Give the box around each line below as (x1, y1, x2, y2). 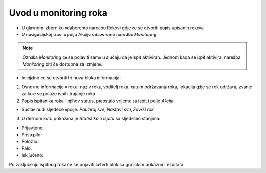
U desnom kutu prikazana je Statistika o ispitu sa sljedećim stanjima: (21, 116, 161, 122)
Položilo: (21, 138, 39, 144)
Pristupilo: (21, 132, 42, 138)
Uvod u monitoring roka (9, 7, 108, 18)
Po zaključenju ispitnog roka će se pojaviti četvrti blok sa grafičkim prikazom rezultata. (9, 161, 185, 167)
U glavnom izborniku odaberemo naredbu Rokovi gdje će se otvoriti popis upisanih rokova (21, 25, 204, 31)
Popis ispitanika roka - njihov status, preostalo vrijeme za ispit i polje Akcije (21, 98, 174, 104)
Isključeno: (21, 152, 44, 158)
